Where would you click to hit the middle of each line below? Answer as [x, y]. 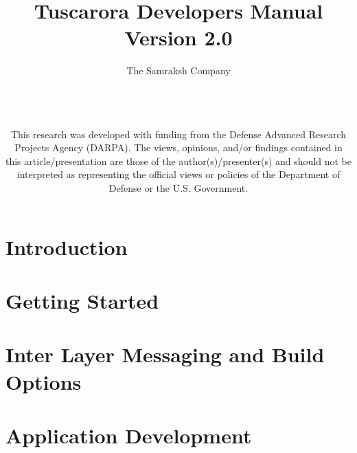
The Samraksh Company [178, 70]
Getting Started [82, 301]
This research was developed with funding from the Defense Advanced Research [178, 134]
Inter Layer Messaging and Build [165, 354]
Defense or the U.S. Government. [178, 188]
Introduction [67, 246]
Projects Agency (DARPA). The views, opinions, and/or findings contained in [178, 147]
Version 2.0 [178, 37]
